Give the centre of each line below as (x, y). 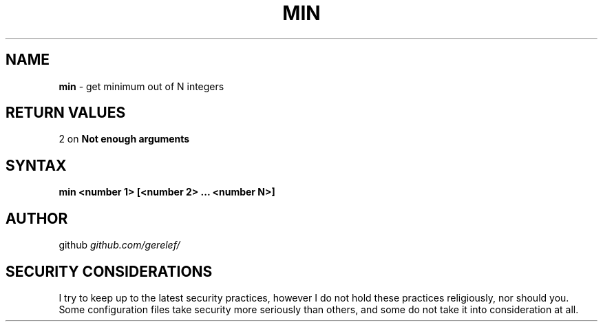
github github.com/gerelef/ (119, 245)
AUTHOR (37, 218)
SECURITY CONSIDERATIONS (109, 271)
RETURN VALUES (66, 113)
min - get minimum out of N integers (141, 86)
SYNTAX (36, 165)
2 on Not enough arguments (124, 139)
